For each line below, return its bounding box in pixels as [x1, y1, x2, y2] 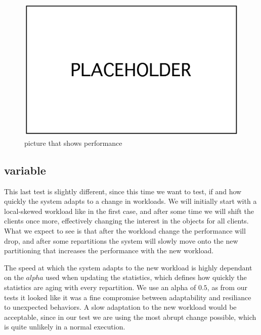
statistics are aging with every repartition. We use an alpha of [4, 282, 196, 292]
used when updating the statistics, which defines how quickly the [46, 272, 247, 283]
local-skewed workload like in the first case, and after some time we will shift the [4, 205, 254, 216]
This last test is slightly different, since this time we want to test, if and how [4, 186, 242, 196]
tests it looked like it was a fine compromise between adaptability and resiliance [4, 292, 251, 302]
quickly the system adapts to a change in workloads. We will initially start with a [4, 196, 257, 206]
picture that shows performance [24, 137, 122, 148]
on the [4, 272, 24, 283]
